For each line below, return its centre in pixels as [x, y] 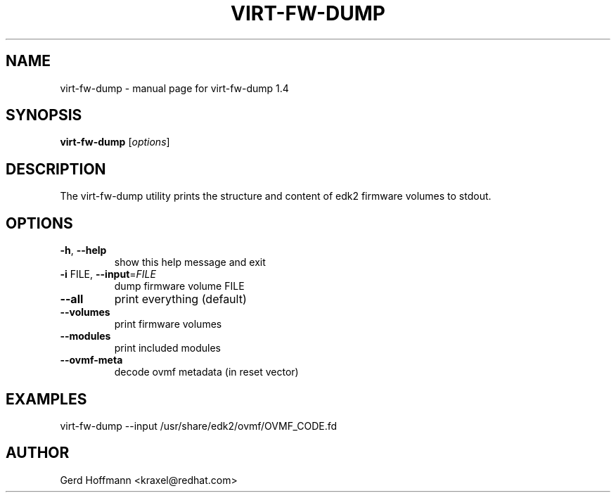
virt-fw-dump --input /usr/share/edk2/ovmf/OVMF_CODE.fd [199, 426]
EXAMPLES [46, 399]
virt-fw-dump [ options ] [115, 142]
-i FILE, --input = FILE [108, 274]
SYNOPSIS [44, 115]
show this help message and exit [190, 262]
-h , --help [83, 250]
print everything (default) [180, 299]
